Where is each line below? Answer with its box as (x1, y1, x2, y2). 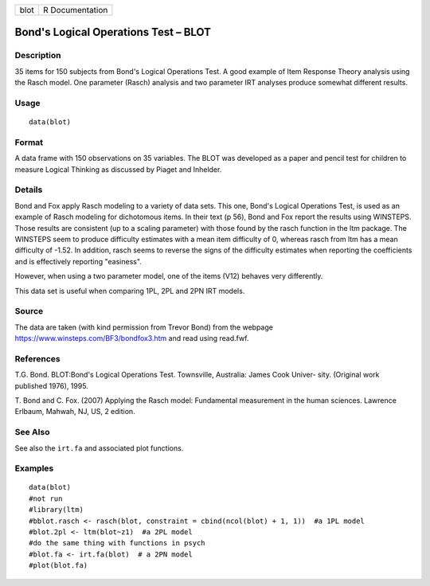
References (14, 353, 61, 364)
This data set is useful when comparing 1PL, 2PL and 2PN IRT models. (14, 286, 245, 295)
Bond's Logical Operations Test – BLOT (14, 25, 211, 39)
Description (14, 50, 61, 61)
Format (14, 136, 44, 147)
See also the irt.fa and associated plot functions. (14, 443, 184, 453)
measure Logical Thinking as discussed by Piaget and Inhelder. (14, 164, 222, 174)
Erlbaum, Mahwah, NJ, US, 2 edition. (14, 407, 135, 416)
